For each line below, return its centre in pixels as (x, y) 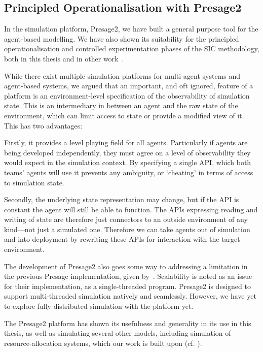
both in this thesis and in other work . (64, 58)
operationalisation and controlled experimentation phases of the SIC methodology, (132, 49)
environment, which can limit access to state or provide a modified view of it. (124, 115)
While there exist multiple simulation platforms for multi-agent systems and (122, 75)
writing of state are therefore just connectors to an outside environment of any (126, 219)
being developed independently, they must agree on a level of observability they (127, 152)
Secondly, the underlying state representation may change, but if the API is (122, 199)
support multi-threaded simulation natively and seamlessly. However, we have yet (130, 296)
